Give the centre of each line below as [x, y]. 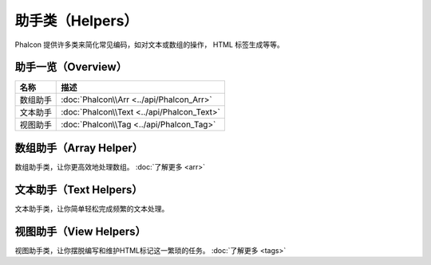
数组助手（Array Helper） [79, 148]
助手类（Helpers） [77, 21]
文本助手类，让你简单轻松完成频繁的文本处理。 [92, 208]
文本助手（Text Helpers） [79, 190]
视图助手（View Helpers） [81, 231]
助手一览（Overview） [71, 67]
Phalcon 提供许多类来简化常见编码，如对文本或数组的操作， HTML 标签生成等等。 [149, 45]
